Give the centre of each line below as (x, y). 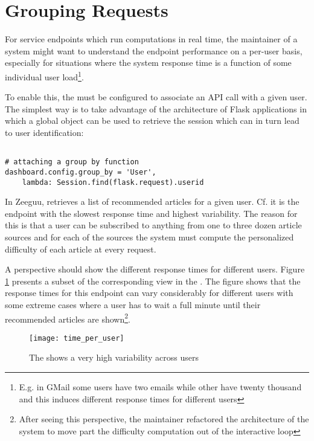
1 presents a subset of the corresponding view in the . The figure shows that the (153, 281)
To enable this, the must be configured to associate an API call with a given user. (156, 97)
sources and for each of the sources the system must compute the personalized (149, 237)
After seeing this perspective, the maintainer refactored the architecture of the (164, 419)
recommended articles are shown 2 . (68, 318)
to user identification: (44, 132)
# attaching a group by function (72, 162)
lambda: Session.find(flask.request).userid (113, 182)
